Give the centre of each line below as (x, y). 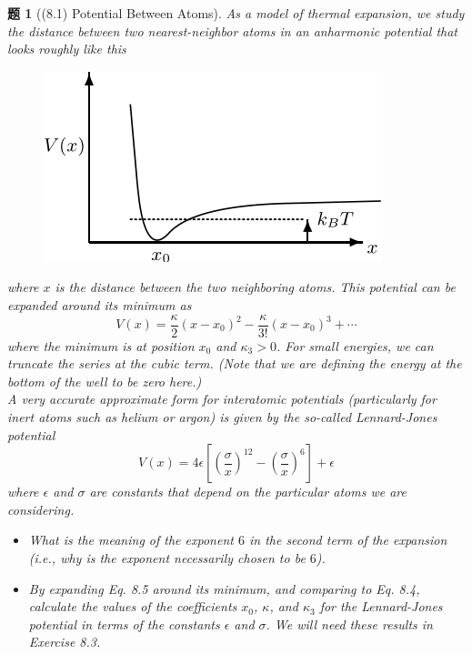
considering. (41, 509)
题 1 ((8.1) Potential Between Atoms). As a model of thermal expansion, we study (236, 13)
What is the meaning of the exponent (131, 540)
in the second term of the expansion (348, 540)
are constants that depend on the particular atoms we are (248, 492)
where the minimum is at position (101, 345)
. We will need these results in (349, 624)
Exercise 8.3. (65, 642)
